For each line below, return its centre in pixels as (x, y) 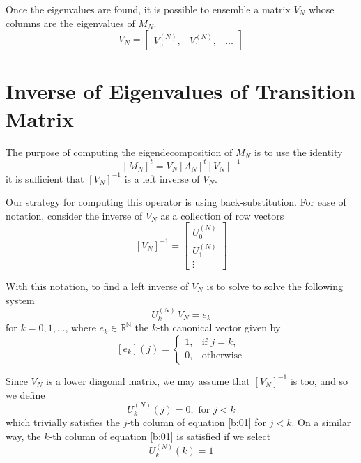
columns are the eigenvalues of (70, 23)
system (20, 299)
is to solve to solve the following (275, 286)
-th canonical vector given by (219, 327)
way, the (23, 435)
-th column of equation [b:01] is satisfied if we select (160, 435)
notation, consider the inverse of (74, 215)
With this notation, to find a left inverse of (97, 286)
